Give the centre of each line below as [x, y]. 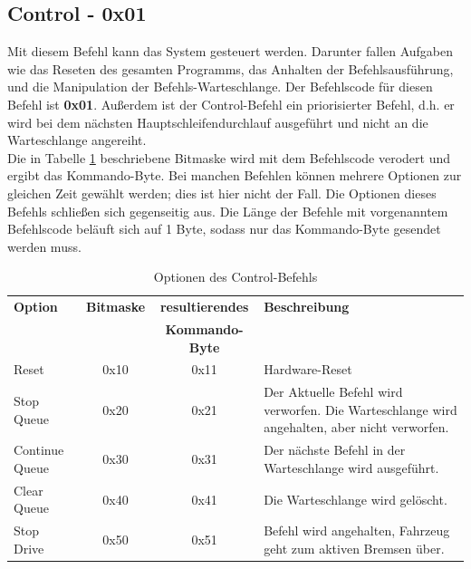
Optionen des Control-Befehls [235, 277]
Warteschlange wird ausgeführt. [351, 467]
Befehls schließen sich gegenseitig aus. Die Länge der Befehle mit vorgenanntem [228, 211]
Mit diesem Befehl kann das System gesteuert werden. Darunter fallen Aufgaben [231, 51]
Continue [39, 450]
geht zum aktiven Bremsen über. [354, 548]
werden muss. [44, 246]
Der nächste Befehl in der [335, 450]
